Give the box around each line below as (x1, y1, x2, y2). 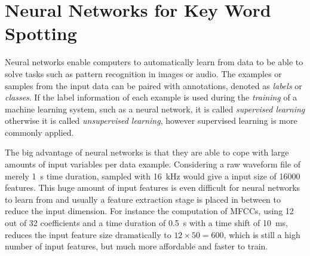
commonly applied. (5, 126, 74, 138)
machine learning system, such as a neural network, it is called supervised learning (5, 102, 305, 115)
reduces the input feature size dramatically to (5, 228, 171, 240)
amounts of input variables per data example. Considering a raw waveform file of (5, 158, 301, 170)
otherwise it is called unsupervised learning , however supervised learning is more (5, 114, 297, 127)
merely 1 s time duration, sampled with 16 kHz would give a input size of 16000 (5, 169, 300, 182)
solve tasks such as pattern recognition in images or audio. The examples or (5, 67, 282, 80)
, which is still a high (223, 228, 300, 240)
